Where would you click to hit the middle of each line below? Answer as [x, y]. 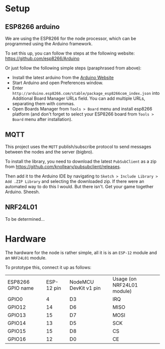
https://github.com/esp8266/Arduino [42, 58]
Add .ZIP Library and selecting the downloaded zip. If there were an [75, 181]
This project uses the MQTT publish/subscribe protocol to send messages [78, 146]
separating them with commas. [43, 103]
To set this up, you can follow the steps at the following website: [70, 53]
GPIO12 [17, 307]
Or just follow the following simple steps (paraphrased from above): [73, 68]
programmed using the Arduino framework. [49, 44]
